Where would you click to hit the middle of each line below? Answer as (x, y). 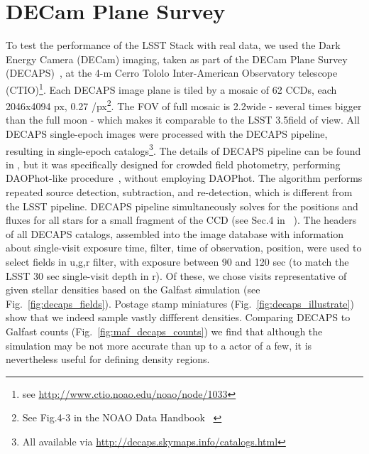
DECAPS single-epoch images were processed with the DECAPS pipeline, (167, 134)
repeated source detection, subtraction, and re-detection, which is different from (179, 192)
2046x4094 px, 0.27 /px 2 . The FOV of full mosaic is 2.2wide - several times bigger (184, 105)
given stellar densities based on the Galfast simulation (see (133, 290)
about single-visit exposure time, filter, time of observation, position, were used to (184, 248)
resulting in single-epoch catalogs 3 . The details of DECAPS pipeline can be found (183, 149)
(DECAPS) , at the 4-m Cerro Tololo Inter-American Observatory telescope (172, 73)
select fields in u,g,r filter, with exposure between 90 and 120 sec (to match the (177, 261)
